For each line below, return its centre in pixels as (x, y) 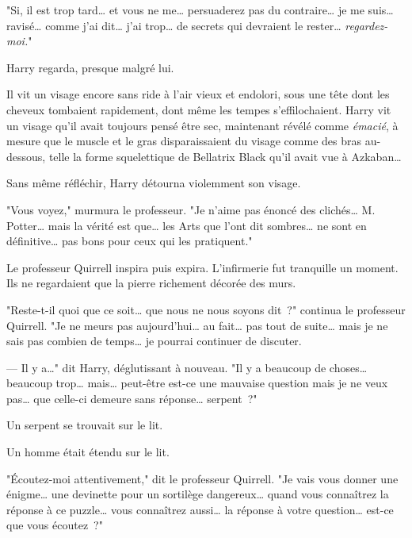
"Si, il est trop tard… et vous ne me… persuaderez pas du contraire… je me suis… (200, 10)
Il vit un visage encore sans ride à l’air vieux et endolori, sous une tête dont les (198, 94)
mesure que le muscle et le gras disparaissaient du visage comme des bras (184, 141)
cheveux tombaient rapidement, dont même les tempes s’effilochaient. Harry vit (199, 109)
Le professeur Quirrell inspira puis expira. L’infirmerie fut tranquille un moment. (202, 267)
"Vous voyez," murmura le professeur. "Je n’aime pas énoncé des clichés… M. (191, 209)
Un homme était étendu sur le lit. (88, 452)
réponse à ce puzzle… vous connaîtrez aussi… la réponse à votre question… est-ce (200, 509)
